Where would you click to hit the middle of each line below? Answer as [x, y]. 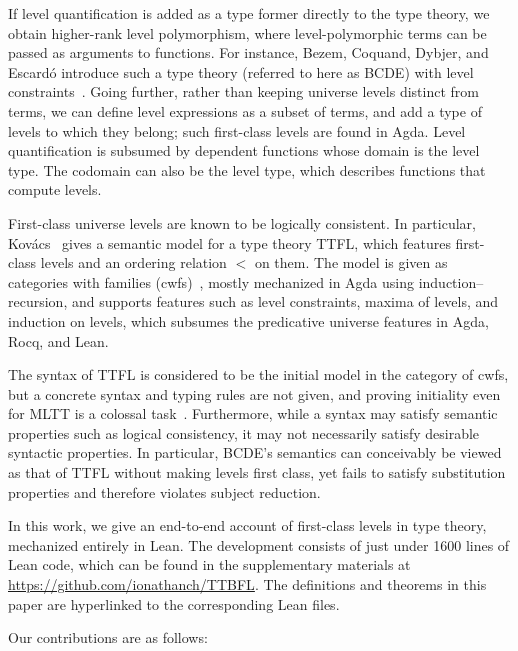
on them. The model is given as [351, 262]
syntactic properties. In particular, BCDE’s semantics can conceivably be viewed [255, 452]
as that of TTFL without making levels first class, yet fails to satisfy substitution [257, 472]
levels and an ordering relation [133, 262]
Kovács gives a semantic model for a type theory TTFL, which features [229, 242]
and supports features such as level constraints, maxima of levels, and [285, 301]
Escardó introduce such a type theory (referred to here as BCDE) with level [241, 71]
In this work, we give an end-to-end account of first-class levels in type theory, [247, 525]
